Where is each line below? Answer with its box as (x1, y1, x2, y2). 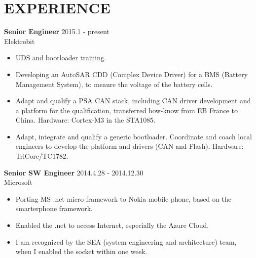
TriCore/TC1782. (15, 151, 69, 161)
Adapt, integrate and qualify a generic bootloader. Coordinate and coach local (15, 131, 252, 141)
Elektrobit (4, 36, 35, 46)
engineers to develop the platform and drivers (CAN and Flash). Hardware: (15, 141, 244, 151)
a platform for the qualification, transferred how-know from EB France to (15, 105, 238, 115)
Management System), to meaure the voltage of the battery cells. (15, 79, 213, 89)
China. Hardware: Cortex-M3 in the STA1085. (15, 115, 156, 125)
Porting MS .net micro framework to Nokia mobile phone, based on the (15, 193, 231, 204)
